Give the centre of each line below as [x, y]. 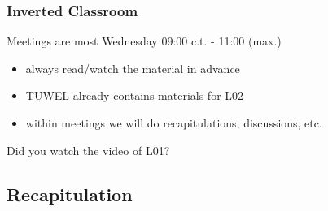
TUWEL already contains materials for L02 [135, 95]
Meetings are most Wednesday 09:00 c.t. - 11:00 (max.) [144, 41]
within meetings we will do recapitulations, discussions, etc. [174, 123]
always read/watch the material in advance [133, 68]
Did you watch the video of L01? [88, 150]
